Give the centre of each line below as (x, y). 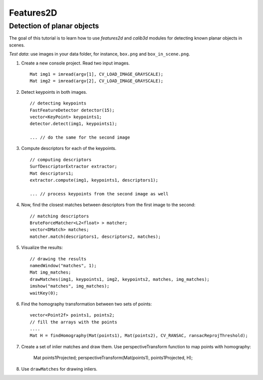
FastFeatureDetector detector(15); (72, 110)
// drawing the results (58, 259)
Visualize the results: (42, 248)
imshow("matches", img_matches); (70, 286)
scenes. (17, 45)
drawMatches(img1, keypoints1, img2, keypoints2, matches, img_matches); (120, 279)
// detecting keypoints (58, 103)
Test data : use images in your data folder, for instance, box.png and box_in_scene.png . (99, 54)
